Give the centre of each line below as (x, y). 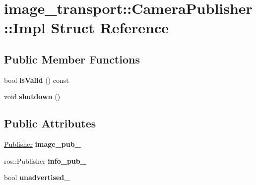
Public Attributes (50, 123)
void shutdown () (32, 96)
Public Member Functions (72, 59)
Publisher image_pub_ (42, 144)
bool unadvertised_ (37, 177)
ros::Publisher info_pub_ (45, 160)
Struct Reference (110, 28)
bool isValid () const (36, 80)
